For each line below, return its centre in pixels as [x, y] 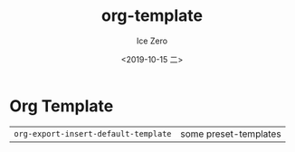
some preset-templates [231, 134]
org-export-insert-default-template [93, 133]
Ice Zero [152, 41]
